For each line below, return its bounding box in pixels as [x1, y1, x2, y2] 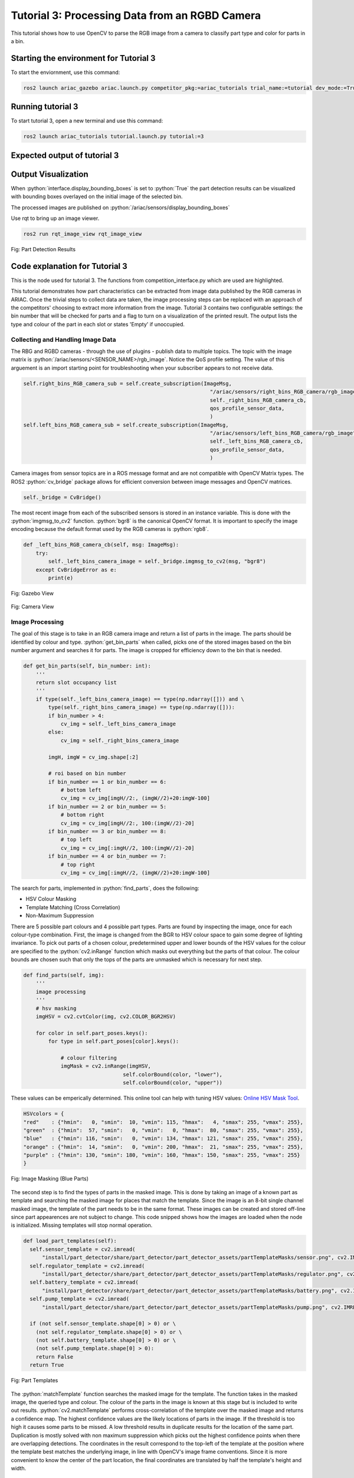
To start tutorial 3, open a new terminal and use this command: [11, 117, 163, 124]
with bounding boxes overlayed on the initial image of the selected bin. [11, 193, 183, 200]
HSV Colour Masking [25, 896, 77, 903]
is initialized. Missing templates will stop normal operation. [11, 1221, 153, 1229]
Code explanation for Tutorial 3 [11, 261, 128, 271]
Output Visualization [11, 169, 88, 179]
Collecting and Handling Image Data [11, 335, 116, 343]
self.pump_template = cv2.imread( [29, 1295, 130, 1302]
